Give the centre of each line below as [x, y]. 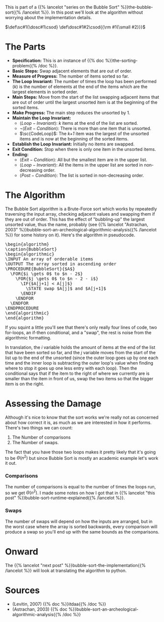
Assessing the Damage [53, 404]
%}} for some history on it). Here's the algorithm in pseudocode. [70, 235]
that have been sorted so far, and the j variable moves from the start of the [81, 352]
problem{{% [25, 65]
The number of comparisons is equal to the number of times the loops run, [81, 486]
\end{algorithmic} [27, 313]
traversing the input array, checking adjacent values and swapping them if [80, 214]
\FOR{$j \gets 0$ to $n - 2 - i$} [57, 279]
